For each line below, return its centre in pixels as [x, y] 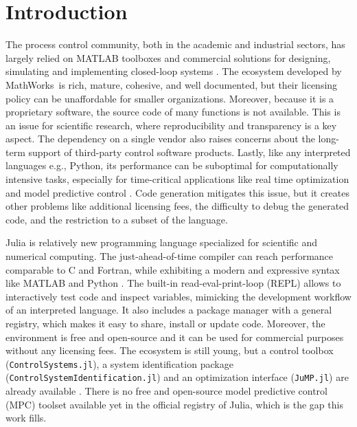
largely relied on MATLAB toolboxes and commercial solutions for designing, [168, 57]
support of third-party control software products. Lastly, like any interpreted [189, 152]
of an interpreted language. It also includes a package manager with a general [169, 310]
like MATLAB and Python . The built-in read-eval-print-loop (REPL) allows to [173, 283]
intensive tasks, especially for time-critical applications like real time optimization [177, 179]
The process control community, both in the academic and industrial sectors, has [175, 44]
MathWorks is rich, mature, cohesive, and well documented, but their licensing [172, 84]
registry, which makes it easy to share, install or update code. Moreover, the [165, 323]
